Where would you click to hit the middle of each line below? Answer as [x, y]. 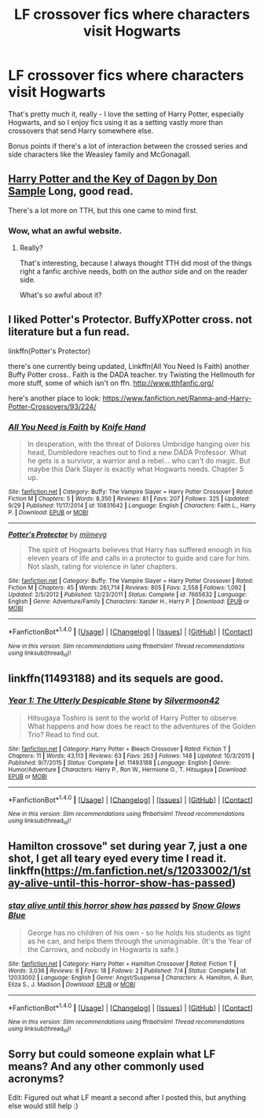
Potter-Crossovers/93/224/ [52, 406]
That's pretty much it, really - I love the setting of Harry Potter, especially [126, 114]
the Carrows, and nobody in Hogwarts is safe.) [103, 949]
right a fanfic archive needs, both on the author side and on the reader [133, 271]
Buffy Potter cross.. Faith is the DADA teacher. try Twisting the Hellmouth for [132, 375]
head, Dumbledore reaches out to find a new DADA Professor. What [137, 452]
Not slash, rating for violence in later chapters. [103, 566]
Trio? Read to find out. [63, 734]
